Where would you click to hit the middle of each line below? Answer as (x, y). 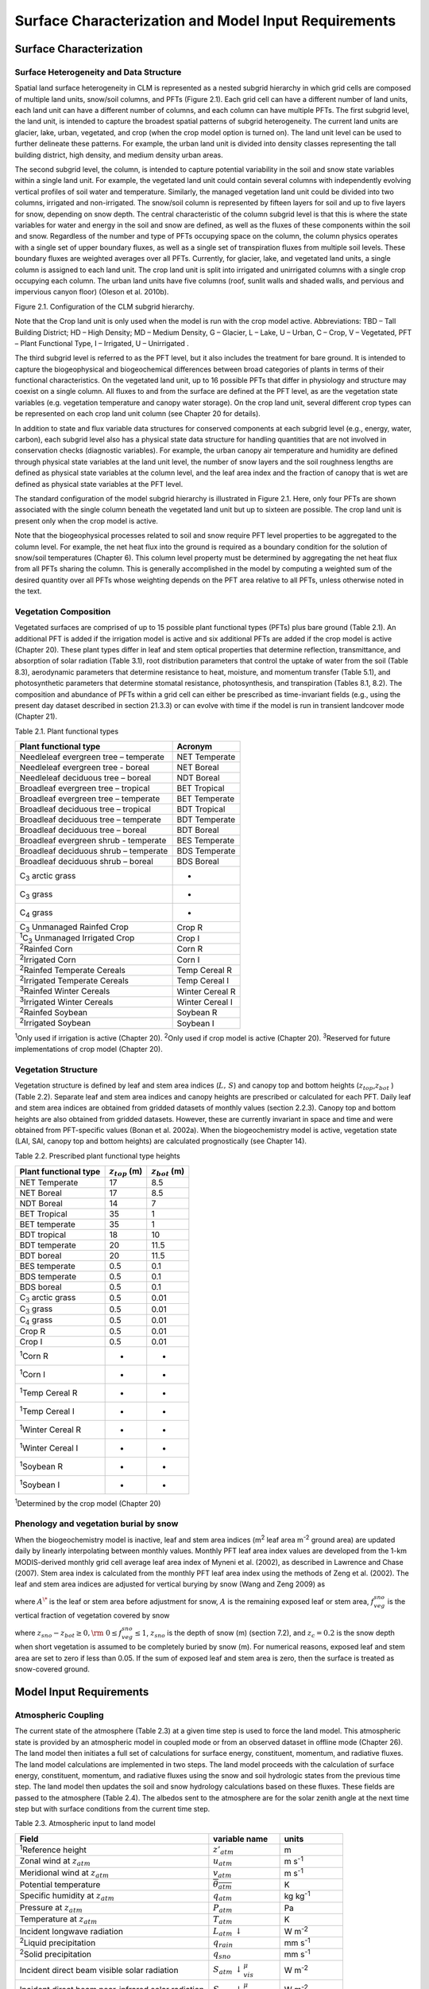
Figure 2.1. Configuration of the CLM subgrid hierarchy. (104, 306)
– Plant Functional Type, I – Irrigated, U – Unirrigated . (102, 343)
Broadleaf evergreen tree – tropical (85, 788)
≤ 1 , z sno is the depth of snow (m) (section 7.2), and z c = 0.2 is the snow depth (265, 1633)
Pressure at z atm (51, 1908)
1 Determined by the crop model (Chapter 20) (88, 1502)
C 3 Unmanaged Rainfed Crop (74, 928)
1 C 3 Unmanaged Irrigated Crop (77, 938)
